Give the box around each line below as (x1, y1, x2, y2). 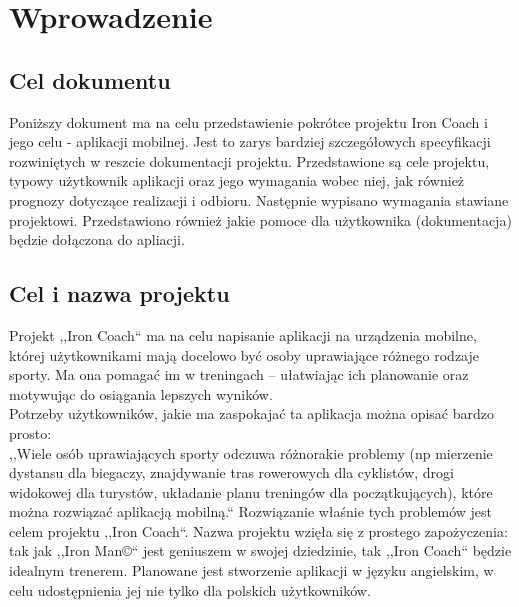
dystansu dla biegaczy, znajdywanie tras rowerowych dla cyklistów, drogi (9, 462, 454, 483)
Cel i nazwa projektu (9, 278, 230, 309)
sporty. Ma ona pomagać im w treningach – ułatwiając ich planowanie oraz (9, 364, 469, 385)
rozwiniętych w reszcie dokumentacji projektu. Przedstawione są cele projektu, (9, 150, 490, 171)
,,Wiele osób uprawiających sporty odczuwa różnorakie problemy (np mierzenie (9, 442, 493, 463)
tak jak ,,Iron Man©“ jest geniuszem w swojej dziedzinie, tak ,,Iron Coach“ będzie (9, 540, 512, 561)
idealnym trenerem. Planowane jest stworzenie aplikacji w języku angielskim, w (9, 560, 494, 581)
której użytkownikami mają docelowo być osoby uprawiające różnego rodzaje (9, 344, 480, 365)
